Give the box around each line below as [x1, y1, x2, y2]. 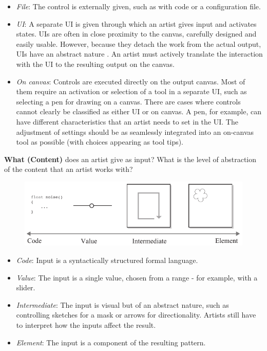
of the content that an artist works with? [4, 164, 133, 174]
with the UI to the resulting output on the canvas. [16, 58, 175, 69]
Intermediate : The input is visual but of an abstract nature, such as [16, 299, 229, 310]
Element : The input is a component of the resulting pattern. [16, 337, 206, 347]
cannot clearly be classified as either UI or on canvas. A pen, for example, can [16, 106, 261, 117]
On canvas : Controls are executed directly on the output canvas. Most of [16, 76, 245, 86]
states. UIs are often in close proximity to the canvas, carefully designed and [16, 28, 257, 39]
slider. [16, 282, 35, 293]
